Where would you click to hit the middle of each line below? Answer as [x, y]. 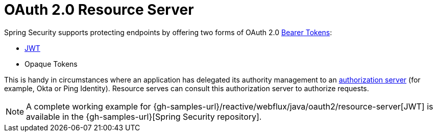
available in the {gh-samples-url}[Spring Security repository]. [144, 116]
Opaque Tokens [51, 64]
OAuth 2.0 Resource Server [99, 10]
